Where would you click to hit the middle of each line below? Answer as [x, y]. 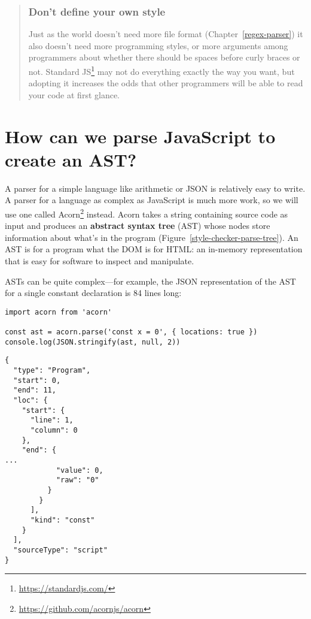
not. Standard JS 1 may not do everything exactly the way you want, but [161, 70]
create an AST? [71, 159]
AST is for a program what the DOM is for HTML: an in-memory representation [154, 249]
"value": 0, [80, 470]
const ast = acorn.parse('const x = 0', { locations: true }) [131, 332]
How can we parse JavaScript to [140, 136]
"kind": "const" [62, 520]
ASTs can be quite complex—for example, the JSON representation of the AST [150, 281]
